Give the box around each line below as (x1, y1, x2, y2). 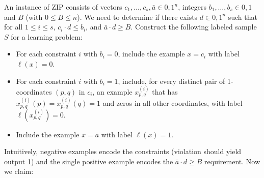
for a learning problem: (11, 31, 83, 42)
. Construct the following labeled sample (130, 21, 257, 32)
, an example (92, 86, 133, 97)
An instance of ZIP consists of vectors (4, 2, 122, 12)
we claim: (4, 166, 34, 176)
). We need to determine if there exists (77, 11, 198, 22)
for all (4, 21, 23, 32)
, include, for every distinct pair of (118, 75, 225, 86)
